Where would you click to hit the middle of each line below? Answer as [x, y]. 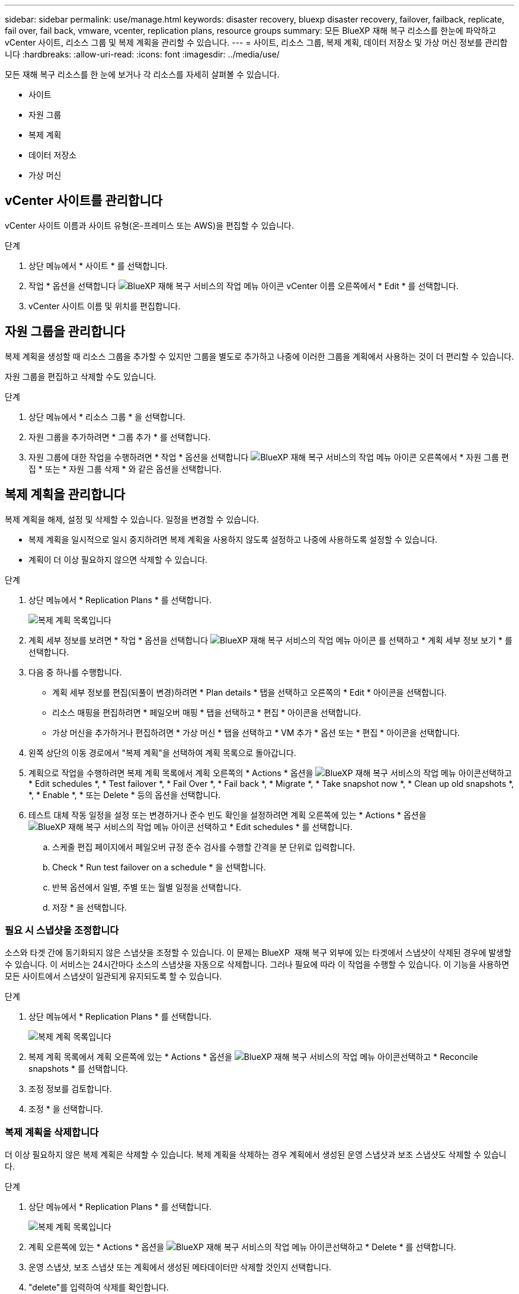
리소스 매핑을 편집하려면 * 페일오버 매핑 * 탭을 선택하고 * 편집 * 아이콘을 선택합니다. [207, 712]
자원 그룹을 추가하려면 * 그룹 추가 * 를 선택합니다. [120, 437]
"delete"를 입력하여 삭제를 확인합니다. [99, 1287]
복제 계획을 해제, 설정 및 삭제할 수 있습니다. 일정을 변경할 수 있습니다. [132, 519]
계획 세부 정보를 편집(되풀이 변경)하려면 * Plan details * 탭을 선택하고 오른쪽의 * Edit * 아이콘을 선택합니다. [249, 692]
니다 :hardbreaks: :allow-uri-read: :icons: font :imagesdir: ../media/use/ [142, 54]
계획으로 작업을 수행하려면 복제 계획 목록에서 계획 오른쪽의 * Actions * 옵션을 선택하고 [270, 773]
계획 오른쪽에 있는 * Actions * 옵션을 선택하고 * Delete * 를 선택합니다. [242, 1247]
